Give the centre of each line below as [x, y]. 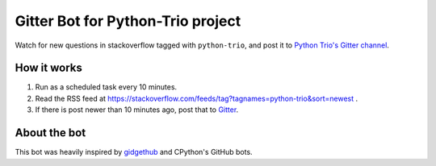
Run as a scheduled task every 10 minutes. [106, 87]
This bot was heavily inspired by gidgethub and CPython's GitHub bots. [134, 152]
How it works [48, 68]
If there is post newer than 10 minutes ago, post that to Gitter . [137, 110]
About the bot [50, 133]
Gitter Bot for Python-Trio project [128, 21]
